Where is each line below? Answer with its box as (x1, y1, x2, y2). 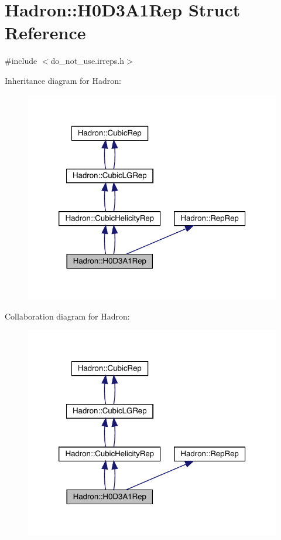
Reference (5, 21, 86, 45)
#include (5, 55, 37, 67)
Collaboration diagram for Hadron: (5, 310, 130, 322)
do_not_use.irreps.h (50, 55, 125, 67)
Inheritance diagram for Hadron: (5, 74, 121, 86)
